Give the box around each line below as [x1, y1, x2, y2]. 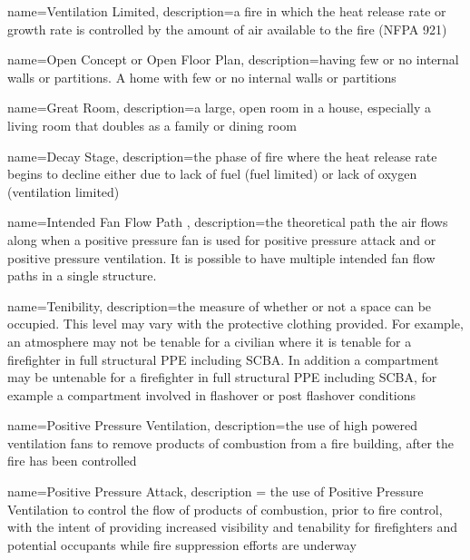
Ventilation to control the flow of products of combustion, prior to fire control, [7, 499, 443, 518]
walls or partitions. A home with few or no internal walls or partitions [7, 67, 397, 86]
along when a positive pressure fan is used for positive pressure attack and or [7, 230, 436, 249]
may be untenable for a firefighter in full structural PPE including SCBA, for [7, 368, 437, 387]
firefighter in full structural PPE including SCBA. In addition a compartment [7, 349, 439, 368]
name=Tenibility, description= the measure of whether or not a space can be [7, 296, 432, 315]
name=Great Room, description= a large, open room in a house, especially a [7, 98, 431, 117]
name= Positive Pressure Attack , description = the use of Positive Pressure [7, 482, 424, 501]
